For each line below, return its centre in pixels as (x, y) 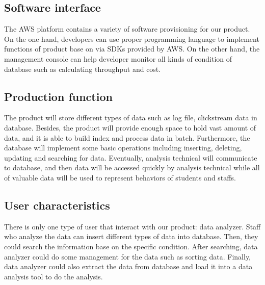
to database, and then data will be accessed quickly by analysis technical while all (132, 167)
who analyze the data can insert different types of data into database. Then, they (131, 236)
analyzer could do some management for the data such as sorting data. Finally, (128, 256)
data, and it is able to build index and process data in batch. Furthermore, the (127, 137)
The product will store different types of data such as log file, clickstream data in (131, 118)
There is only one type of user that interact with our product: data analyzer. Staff (132, 226)
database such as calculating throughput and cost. (83, 69)
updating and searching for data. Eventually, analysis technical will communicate (131, 157)
